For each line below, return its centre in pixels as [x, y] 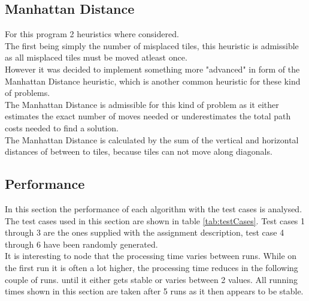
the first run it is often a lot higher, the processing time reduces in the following [152, 267]
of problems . [28, 93]
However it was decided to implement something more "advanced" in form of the [152, 69]
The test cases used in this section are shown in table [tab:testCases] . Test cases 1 [155, 220]
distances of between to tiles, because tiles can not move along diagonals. [139, 151]
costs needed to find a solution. [62, 127]
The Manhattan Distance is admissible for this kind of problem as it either [142, 104]
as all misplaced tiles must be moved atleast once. [96, 57]
